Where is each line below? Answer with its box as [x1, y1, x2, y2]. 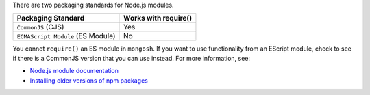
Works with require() [123, 14, 192, 23]
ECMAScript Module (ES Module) [16, 31, 116, 41]
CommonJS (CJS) [16, 23, 64, 32]
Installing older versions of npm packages [29, 76, 149, 85]
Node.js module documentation [29, 67, 119, 75]
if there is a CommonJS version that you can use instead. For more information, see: [12, 54, 250, 62]
